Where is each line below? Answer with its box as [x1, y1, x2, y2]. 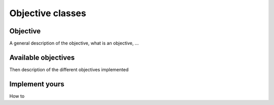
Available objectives [9, 53, 75, 62]
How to [9, 93, 25, 99]
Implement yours [9, 80, 64, 88]
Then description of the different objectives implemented [9, 66, 129, 73]
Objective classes [9, 8, 86, 19]
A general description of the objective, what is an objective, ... [9, 40, 139, 46]
